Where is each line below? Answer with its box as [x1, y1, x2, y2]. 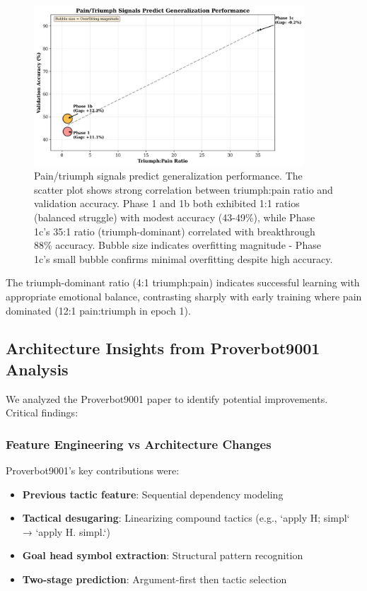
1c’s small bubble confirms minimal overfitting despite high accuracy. [34, 251, 333, 266]
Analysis [6, 358, 69, 380]
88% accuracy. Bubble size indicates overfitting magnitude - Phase [34, 238, 321, 252]
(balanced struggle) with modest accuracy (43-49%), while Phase [34, 209, 315, 224]
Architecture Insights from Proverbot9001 [6, 337, 320, 359]
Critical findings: [6, 405, 78, 420]
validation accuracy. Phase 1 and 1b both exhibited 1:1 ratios [34, 196, 300, 211]
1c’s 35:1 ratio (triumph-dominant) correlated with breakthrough [34, 223, 315, 238]
